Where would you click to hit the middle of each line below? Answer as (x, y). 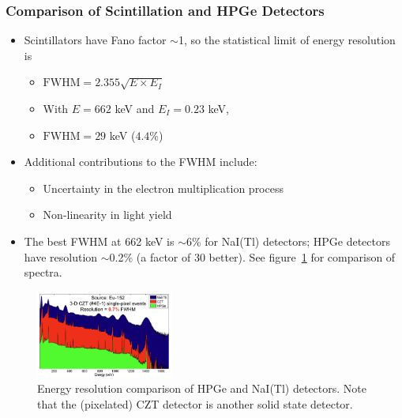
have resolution (61, 256)
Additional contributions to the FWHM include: (141, 162)
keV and (135, 108)
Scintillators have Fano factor (95, 40)
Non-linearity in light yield (107, 215)
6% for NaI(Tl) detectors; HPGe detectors (288, 241)
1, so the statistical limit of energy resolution (287, 40)
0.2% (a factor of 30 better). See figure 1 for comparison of (252, 256)
